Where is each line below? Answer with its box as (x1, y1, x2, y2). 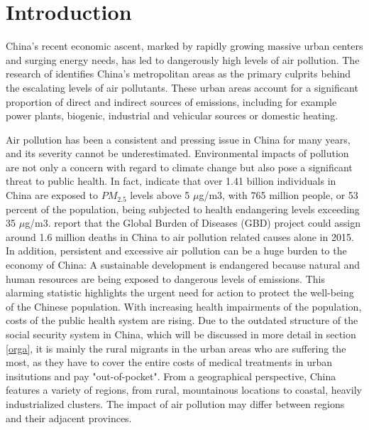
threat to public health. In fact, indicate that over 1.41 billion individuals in (6, 173, 336, 188)
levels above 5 (130, 188, 190, 203)
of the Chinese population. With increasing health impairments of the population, (6, 299, 362, 313)
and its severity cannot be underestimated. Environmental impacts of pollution (6, 146, 349, 161)
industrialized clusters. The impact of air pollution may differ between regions (6, 396, 345, 411)
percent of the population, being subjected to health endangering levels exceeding (6, 201, 360, 216)
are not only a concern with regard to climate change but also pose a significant (6, 159, 353, 174)
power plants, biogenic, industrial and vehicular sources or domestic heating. (6, 108, 338, 123)
